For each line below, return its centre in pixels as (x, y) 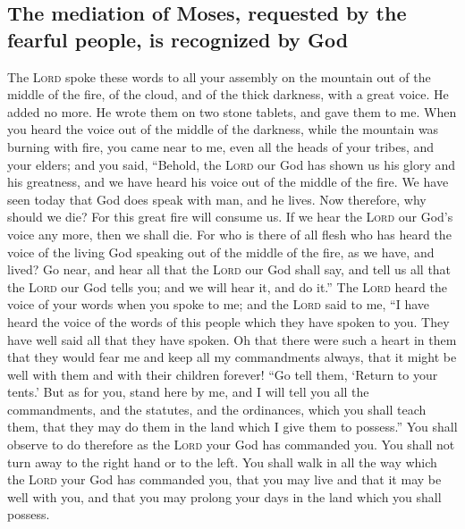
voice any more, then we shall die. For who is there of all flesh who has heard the (229, 234)
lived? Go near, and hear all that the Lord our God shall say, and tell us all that (229, 269)
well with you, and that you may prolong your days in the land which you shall (224, 496)
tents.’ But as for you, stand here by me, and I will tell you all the (188, 392)
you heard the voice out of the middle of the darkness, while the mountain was (223, 129)
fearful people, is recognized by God (178, 39)
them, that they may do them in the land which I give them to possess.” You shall (232, 427)
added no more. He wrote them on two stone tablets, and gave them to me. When (232, 111)
